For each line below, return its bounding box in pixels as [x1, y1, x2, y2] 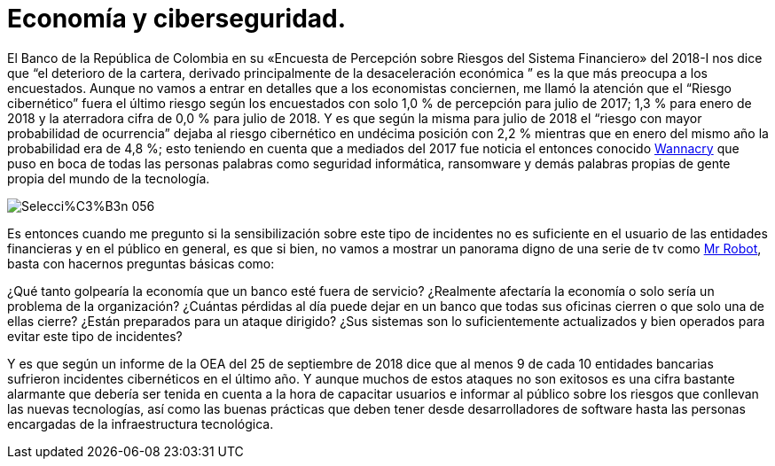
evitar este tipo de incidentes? [7, 328, 183, 344]
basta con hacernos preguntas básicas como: [7, 255, 275, 271]
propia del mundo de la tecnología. [7, 170, 210, 186]
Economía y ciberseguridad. [7, 4, 347, 34]
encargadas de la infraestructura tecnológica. [7, 416, 274, 431]
